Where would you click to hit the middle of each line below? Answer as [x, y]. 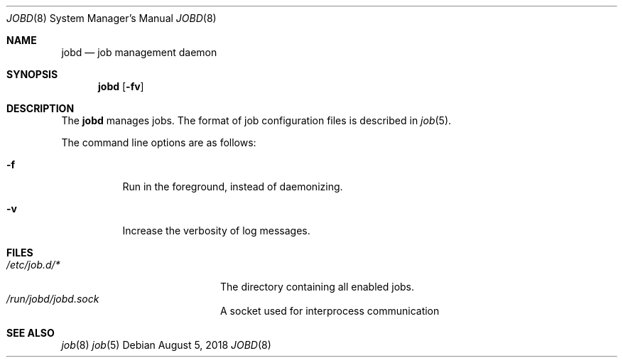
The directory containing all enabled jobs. [318, 287]
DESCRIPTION [40, 108]
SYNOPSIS [32, 74]
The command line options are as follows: [159, 142]
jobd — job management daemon [139, 52]
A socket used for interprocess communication [330, 311]
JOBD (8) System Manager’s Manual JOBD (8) [112, 18]
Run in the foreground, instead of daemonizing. [233, 186]
